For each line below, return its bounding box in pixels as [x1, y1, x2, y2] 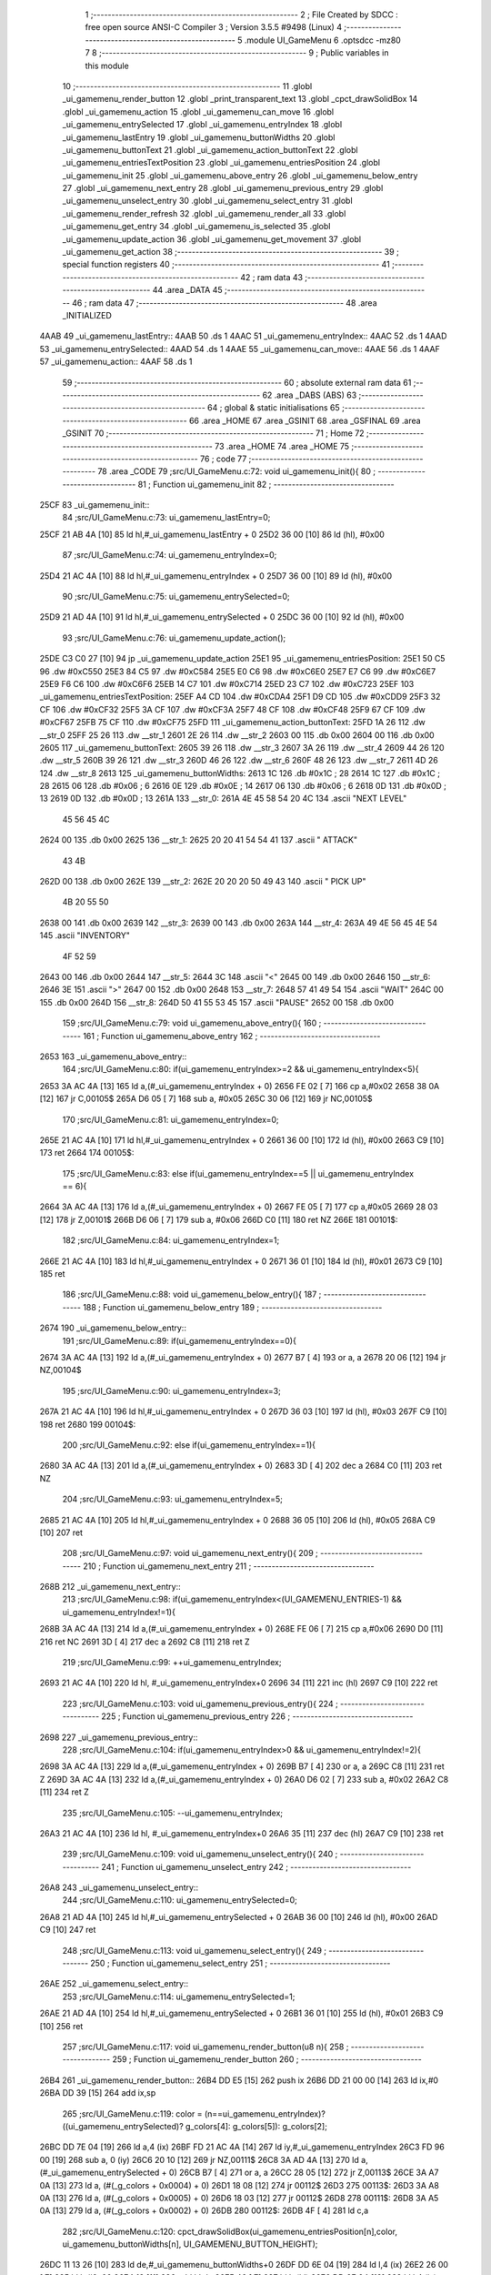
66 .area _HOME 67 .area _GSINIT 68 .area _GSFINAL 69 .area [188, 415, 422, 426]
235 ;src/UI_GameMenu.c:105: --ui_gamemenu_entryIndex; [62, 1807, 284, 1818]
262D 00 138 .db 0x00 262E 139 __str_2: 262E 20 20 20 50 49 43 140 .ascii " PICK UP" [39, 876, 367, 887]
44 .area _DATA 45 [152, 285, 223, 296]
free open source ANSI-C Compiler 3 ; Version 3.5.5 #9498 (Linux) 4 [85, 22, 343, 33]
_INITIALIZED [62, 309, 113, 320]
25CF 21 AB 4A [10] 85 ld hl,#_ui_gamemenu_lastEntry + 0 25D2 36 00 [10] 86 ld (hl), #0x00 [39, 529, 386, 540]
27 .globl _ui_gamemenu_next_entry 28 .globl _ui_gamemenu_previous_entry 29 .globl [62, 183, 384, 194]
